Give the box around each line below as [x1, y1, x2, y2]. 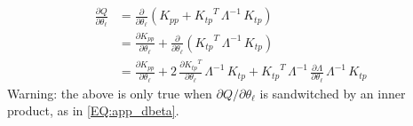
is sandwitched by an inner [259, 83, 406, 102]
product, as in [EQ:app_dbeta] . [7, 101, 179, 120]
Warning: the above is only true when [7, 83, 212, 102]
